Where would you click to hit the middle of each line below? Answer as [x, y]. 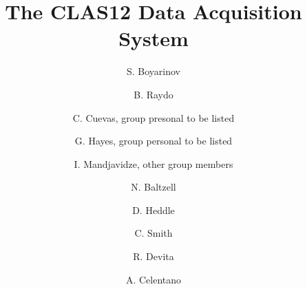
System [153, 38]
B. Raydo [153, 94]
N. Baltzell [153, 187]
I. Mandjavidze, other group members [153, 163]
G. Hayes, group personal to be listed [153, 141]
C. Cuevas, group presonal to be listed [153, 117]
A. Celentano [153, 279]
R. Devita [153, 256]
